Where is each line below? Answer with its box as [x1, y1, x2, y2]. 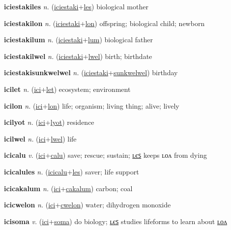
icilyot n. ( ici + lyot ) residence [4, 117, 94, 127]
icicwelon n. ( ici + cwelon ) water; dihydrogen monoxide [4, 200, 171, 210]
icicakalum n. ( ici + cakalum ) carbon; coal [4, 183, 133, 193]
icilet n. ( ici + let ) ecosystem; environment [4, 84, 131, 94]
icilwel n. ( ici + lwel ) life [4, 133, 77, 144]
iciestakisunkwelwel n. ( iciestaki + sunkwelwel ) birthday [4, 67, 178, 78]
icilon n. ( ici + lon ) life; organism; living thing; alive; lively [4, 100, 179, 111]
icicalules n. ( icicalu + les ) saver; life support [4, 166, 139, 176]
